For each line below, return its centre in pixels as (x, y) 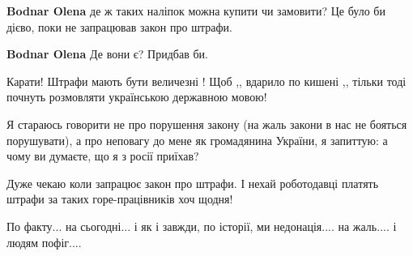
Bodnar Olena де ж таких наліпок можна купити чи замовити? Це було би (196, 11)
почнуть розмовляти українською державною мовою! (137, 97)
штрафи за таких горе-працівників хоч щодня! (120, 199)
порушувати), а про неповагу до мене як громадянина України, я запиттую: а (197, 140)
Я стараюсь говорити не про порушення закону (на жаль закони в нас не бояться (207, 124)
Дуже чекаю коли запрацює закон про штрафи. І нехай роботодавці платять (193, 183)
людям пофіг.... (44, 242)
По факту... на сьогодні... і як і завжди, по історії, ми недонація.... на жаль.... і (202, 226)
